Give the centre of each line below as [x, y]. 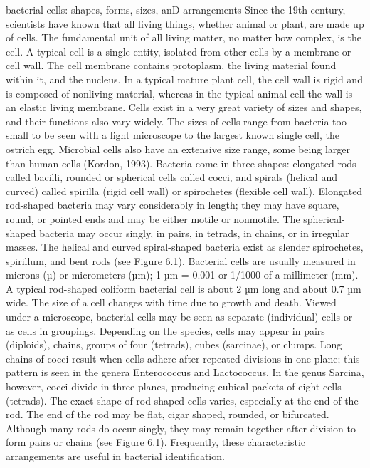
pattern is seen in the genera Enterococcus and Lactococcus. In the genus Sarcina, [185, 372]
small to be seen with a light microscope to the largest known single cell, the [173, 135]
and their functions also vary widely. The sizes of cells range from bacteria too [176, 121]
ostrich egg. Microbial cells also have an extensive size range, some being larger [178, 149]
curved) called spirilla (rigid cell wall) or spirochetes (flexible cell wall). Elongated [184, 191]
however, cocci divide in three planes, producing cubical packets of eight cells [174, 386]
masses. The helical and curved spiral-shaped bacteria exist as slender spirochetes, [185, 247]
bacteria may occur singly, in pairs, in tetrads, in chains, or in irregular [194, 233]
